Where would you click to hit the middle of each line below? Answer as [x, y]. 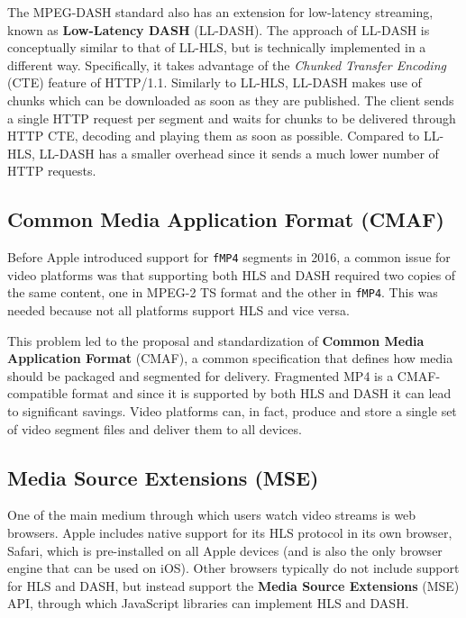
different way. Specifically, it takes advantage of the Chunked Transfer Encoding [227, 64]
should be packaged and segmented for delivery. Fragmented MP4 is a [201, 375]
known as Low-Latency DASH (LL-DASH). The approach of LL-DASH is [219, 29]
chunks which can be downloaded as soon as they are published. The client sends [231, 100]
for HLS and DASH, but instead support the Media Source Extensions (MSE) [233, 585]
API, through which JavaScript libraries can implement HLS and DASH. [208, 603]
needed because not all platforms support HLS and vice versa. [178, 310]
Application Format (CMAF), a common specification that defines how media [230, 358]
